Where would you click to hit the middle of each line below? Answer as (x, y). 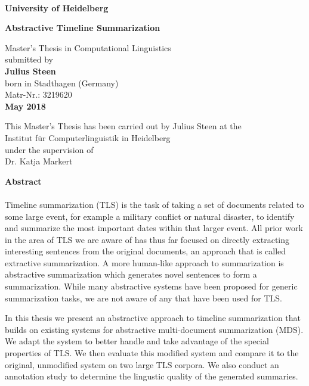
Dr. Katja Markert (39, 161)
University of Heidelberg (57, 7)
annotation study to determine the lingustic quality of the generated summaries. (152, 376)
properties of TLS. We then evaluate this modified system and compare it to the (152, 353)
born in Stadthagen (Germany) (62, 83)
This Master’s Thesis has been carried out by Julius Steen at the (123, 126)
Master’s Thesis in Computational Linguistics (88, 47)
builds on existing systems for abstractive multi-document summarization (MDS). (154, 329)
